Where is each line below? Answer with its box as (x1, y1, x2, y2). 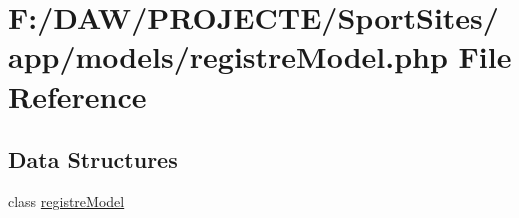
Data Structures (8, 144, 178, 175)
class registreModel (8, 190, 125, 211)
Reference (8, 75, 147, 116)
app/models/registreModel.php (8, 36, 448, 77)
